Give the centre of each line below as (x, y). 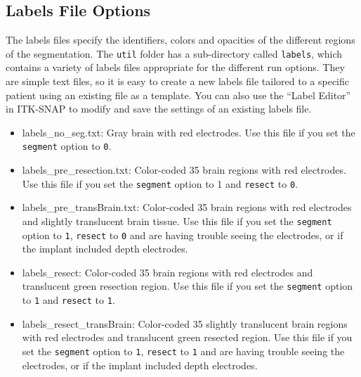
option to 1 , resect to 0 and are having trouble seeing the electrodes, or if (183, 235)
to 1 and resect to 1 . (68, 300)
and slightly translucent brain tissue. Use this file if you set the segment (177, 221)
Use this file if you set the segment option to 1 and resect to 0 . (160, 183)
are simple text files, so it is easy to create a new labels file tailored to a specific (178, 81)
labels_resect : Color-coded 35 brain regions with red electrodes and (168, 272)
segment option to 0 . (67, 146)
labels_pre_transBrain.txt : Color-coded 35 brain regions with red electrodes (187, 207)
